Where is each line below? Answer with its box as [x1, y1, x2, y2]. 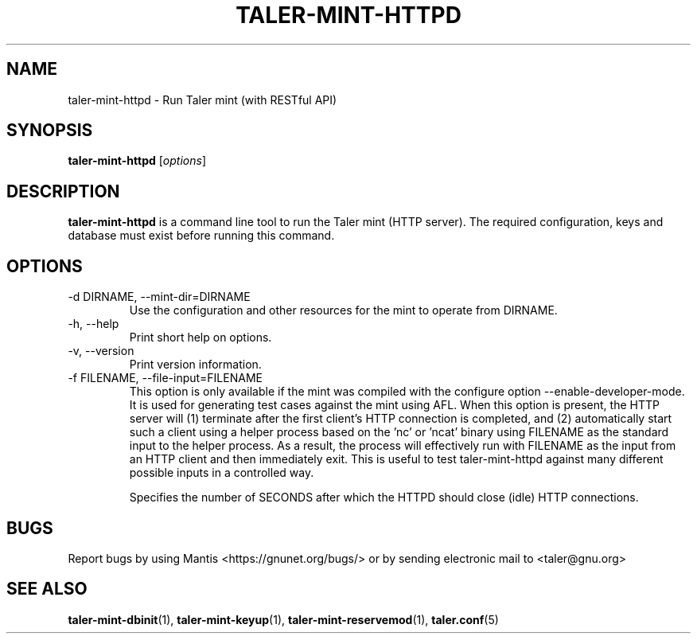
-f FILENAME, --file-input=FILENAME [68, 371, 263, 385]
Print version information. [129, 357, 262, 372]
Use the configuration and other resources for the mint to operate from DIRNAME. [129, 303, 558, 318]
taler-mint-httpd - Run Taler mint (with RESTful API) [68, 92, 337, 107]
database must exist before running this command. [68, 228, 335, 243]
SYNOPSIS [6, 120, 93, 141]
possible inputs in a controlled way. [129, 466, 314, 480]
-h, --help [68, 317, 119, 331]
